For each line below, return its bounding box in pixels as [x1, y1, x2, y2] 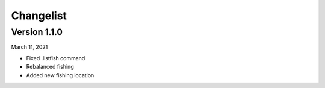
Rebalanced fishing [26, 63, 75, 71]
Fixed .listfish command [26, 54, 85, 61]
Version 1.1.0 [11, 27, 63, 37]
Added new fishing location [26, 71, 94, 78]
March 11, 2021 [11, 43, 48, 51]
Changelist [11, 9, 67, 22]
